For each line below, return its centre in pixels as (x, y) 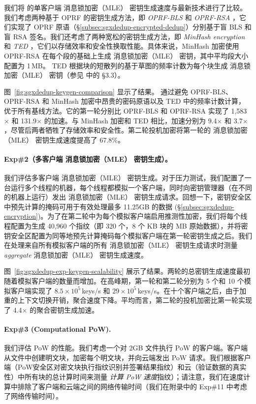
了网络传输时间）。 (33, 396)
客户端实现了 (31, 290)
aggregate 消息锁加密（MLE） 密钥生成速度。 (76, 254)
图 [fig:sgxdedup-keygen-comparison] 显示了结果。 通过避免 (96, 91)
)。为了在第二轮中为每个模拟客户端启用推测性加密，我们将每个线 (143, 216)
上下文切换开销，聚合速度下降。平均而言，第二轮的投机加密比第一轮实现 (135, 300)
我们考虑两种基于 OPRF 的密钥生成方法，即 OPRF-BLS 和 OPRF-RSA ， (122, 17)
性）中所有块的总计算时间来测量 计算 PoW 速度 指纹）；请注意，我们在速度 (124, 376)
